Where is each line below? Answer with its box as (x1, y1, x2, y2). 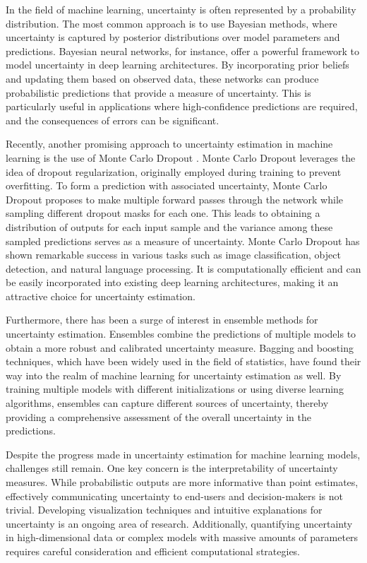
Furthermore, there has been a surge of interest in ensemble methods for (6, 312, 318, 327)
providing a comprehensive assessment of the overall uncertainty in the (6, 409, 311, 424)
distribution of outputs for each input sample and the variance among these (6, 219, 333, 234)
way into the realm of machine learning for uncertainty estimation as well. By (6, 367, 342, 382)
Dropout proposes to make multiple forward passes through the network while (6, 191, 343, 206)
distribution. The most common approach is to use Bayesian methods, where (6, 16, 337, 30)
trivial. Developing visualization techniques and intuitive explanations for (6, 502, 323, 517)
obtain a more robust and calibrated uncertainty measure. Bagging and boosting (6, 340, 354, 355)
